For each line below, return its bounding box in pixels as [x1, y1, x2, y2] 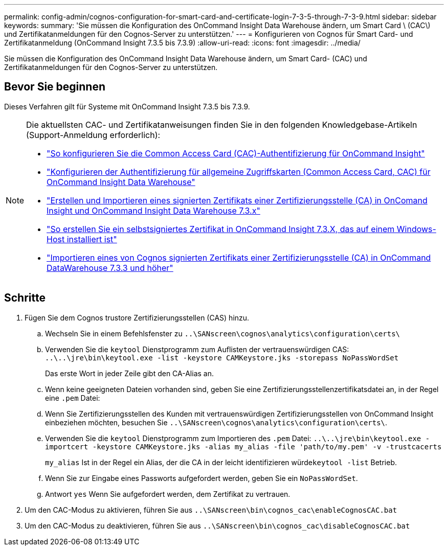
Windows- [396, 223, 436, 234]
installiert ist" [66, 234, 117, 244]
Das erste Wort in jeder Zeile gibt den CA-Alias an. [45, 369, 214, 378]
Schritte [4, 291, 46, 305]
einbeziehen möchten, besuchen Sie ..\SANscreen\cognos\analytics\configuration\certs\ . [45, 418, 388, 427]
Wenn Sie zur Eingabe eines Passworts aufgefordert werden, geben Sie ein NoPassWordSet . [45, 473, 358, 483]
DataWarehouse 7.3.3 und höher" [47, 262, 173, 273]
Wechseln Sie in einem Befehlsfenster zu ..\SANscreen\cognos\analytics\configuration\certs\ [45, 329, 400, 338]
